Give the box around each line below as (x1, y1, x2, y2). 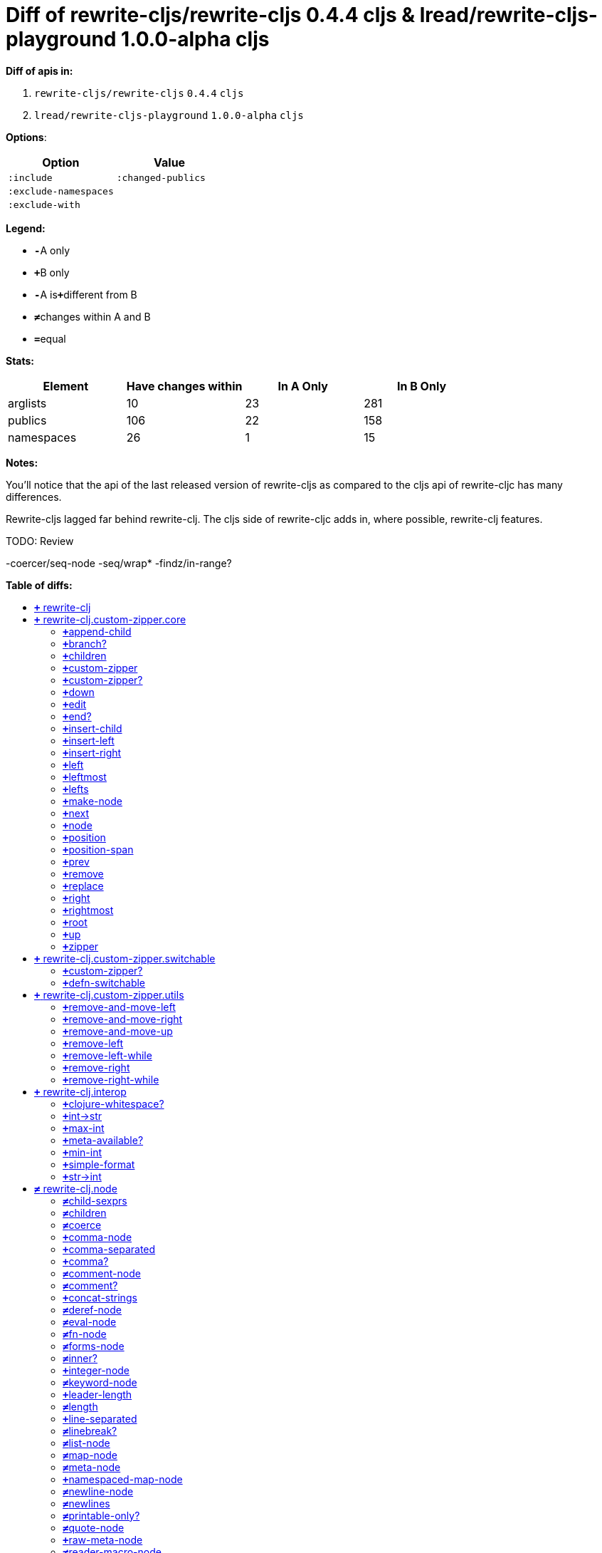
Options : (6, 130, 47, 143)
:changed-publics (116, 172, 206, 183)
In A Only (278, 378, 328, 393)
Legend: (6, 222, 46, 234)
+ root (63, 915, 88, 928)
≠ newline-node (63, 1485, 134, 1497)
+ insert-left (63, 734, 115, 747)
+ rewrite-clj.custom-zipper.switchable (34, 952, 216, 965)
